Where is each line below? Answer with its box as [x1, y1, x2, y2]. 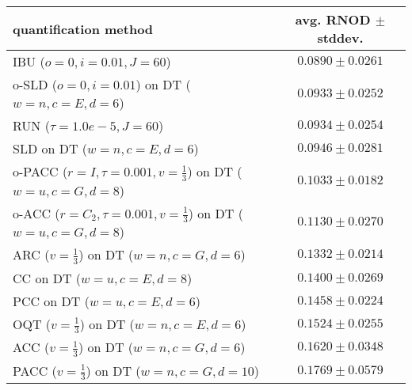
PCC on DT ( [13, 291, 90, 310]
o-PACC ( [13, 162, 68, 180]
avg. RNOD [295, 10, 371, 28]
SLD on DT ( [13, 139, 88, 157]
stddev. [317, 28, 364, 47]
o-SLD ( [13, 75, 58, 93]
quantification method [13, 19, 154, 38]
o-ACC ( [13, 203, 60, 222]
